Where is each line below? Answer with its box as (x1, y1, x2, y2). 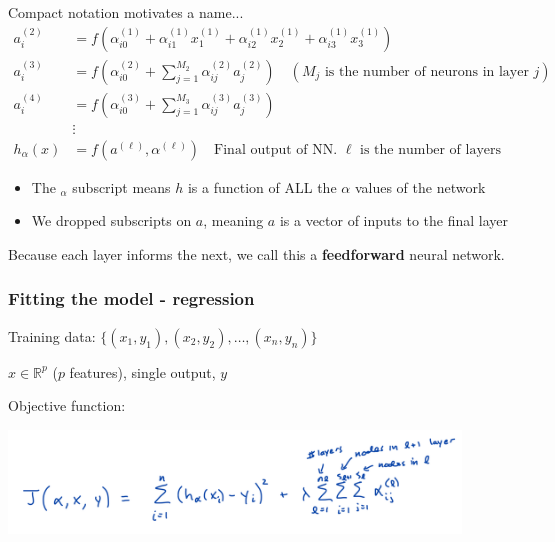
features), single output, (69, 361, 216, 382)
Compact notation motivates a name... (8, 2, 244, 22)
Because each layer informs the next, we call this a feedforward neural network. (8, 243, 505, 264)
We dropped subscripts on (31, 210, 192, 231)
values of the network (354, 176, 486, 197)
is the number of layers (360, 142, 502, 157)
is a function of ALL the (187, 176, 337, 197)
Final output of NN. (214, 142, 338, 157)
